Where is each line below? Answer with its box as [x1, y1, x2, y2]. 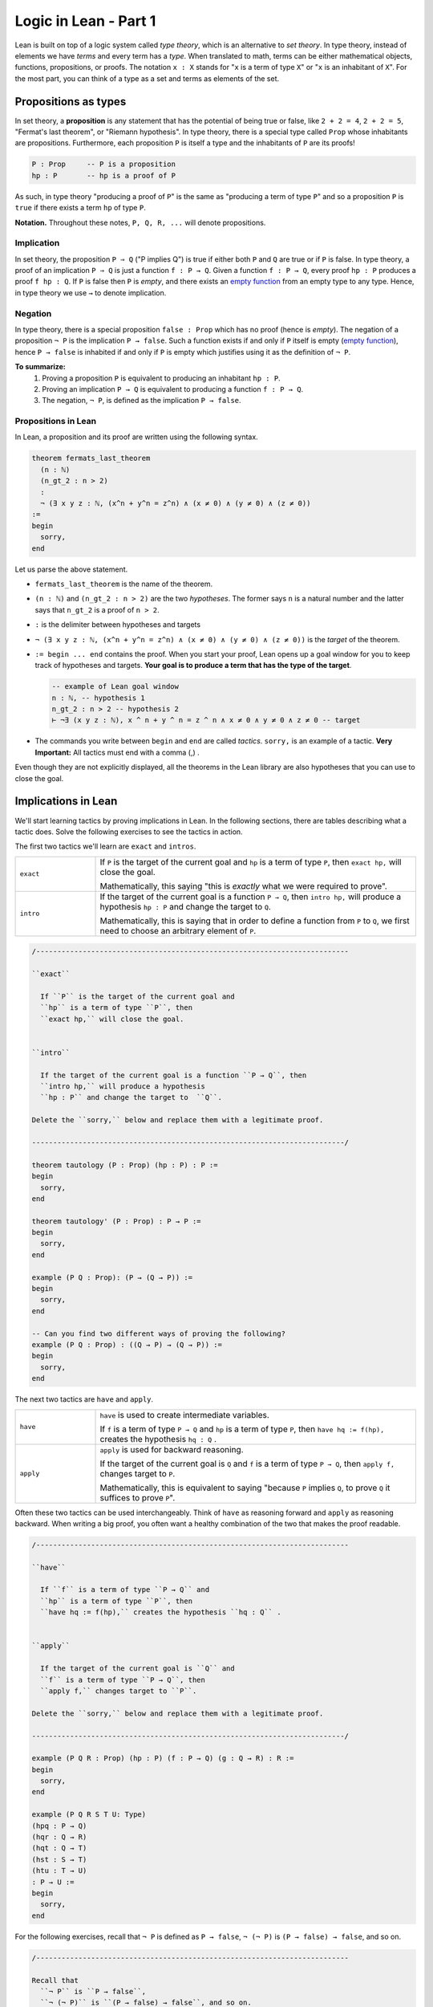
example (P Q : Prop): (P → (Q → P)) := [31, 1272, 192, 1282]
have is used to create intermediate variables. [99, 1409, 270, 1420]
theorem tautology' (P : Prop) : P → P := [31, 1216, 201, 1226]
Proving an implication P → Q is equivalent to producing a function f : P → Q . [42, 384, 304, 393]
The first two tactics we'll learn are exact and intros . [14, 841, 196, 851]
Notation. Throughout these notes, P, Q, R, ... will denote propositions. [14, 218, 266, 227]
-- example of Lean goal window [51, 682, 180, 691]
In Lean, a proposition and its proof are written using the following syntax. [14, 432, 258, 442]
